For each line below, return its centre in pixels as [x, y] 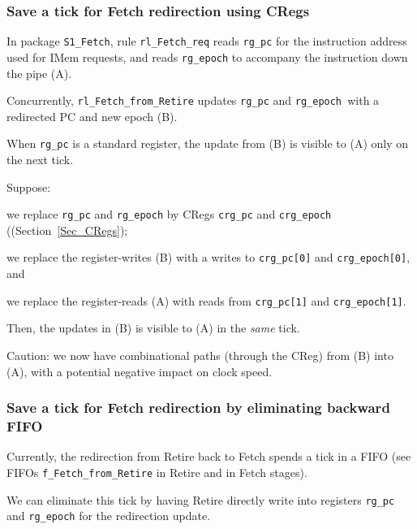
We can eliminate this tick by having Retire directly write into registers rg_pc [201, 499]
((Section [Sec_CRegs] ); [67, 230]
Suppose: [29, 186]
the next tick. [40, 160]
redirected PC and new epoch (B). [92, 116]
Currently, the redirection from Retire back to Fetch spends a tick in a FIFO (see [209, 456]
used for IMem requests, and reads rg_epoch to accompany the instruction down [207, 56]
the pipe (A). [39, 73]
